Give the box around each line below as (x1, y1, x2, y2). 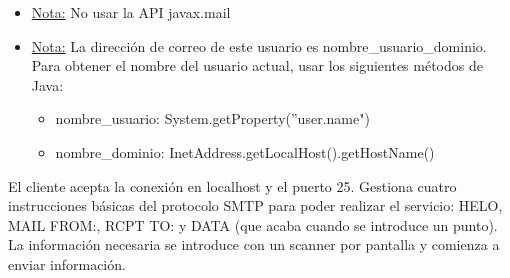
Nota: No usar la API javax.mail (31, 2, 231, 22)
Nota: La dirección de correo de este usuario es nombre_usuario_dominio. (31, 35, 487, 56)
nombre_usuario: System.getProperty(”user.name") (55, 108, 370, 129)
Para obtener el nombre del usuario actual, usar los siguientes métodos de (31, 55, 483, 76)
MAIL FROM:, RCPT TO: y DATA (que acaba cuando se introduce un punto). (8, 214, 498, 235)
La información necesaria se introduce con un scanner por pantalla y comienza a (8, 234, 500, 255)
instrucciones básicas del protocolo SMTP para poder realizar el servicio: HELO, (8, 195, 503, 216)
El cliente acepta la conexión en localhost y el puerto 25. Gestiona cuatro (8, 175, 457, 196)
